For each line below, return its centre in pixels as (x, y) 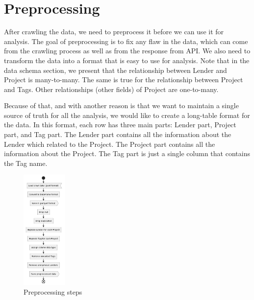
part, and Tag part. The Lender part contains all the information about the (118, 134)
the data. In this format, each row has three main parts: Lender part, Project (120, 125)
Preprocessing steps (53, 291)
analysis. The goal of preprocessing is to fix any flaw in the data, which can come (126, 41)
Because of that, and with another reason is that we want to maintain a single (121, 105)
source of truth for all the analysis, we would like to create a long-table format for (127, 115)
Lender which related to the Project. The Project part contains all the (110, 144)
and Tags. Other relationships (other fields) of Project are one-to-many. (111, 89)
